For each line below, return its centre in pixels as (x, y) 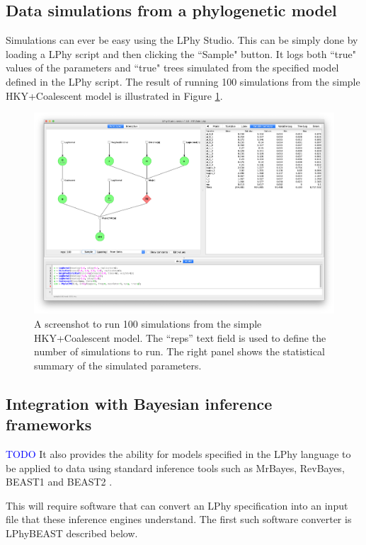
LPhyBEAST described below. (72, 533)
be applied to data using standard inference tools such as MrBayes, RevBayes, (175, 467)
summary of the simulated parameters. (118, 365)
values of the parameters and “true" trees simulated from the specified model (172, 68)
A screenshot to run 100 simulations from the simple (148, 324)
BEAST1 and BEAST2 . (59, 482)
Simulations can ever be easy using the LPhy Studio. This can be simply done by (182, 40)
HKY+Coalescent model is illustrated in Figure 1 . (114, 95)
